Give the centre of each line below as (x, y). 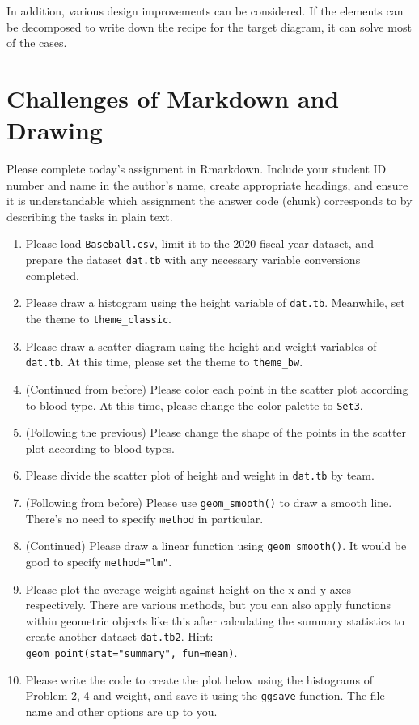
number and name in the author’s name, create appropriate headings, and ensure (207, 184)
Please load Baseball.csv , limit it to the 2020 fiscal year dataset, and (199, 243)
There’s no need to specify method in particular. (144, 518)
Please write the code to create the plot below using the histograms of (199, 679)
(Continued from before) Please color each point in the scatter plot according (217, 388)
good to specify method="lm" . (99, 561)
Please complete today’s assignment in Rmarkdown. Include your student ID (197, 169)
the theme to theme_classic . (98, 319)
